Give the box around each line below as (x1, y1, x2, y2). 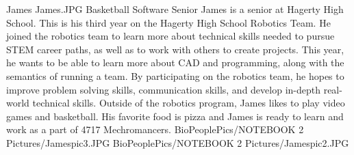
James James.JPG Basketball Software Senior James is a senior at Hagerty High (6, 2, 344, 16)
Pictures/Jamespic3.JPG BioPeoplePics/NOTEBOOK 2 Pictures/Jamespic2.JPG (6, 135, 349, 150)
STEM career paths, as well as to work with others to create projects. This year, (6, 42, 344, 56)
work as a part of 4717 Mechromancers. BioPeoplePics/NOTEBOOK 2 (6, 122, 304, 137)
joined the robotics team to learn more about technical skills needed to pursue (6, 29, 335, 43)
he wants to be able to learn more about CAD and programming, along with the (6, 55, 344, 70)
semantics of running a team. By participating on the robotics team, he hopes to (6, 68, 344, 83)
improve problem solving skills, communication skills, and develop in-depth (6, 82, 320, 96)
